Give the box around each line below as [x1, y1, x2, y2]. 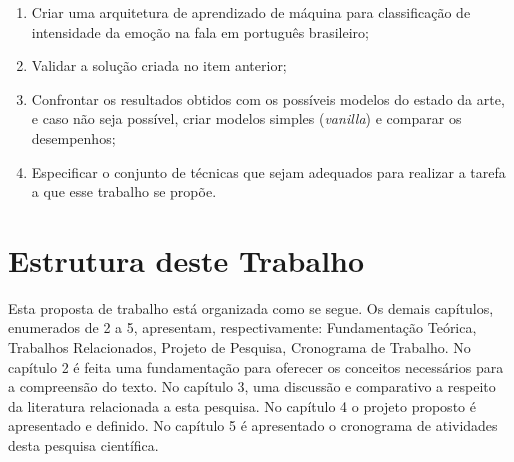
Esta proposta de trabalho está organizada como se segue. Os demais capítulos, [8, 297, 494, 318]
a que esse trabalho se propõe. [31, 181, 217, 202]
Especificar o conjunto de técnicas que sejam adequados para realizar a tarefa [31, 161, 506, 182]
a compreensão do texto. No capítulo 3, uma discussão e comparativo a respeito [8, 376, 496, 397]
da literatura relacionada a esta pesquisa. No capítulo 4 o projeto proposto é [8, 395, 476, 416]
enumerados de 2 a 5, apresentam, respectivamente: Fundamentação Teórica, [8, 317, 477, 338]
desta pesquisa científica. [8, 435, 159, 456]
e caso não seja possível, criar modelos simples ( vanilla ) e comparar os [31, 108, 462, 129]
